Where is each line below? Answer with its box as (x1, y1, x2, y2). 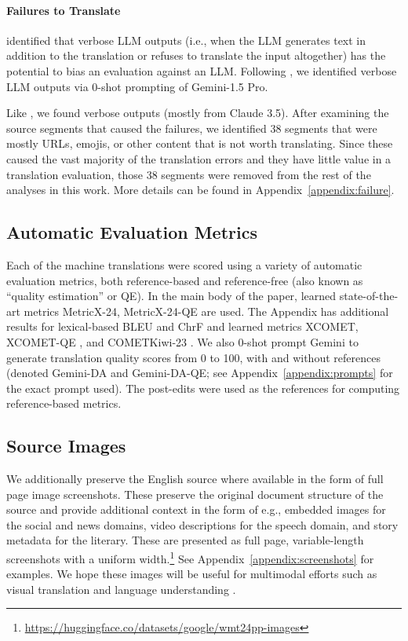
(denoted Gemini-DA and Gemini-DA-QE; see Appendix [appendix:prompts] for (6, 364, 393, 381)
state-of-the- (339, 288, 399, 304)
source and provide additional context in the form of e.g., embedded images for (6, 501, 386, 518)
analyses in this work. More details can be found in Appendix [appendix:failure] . (6, 181, 395, 198)
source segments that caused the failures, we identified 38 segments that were (6, 119, 377, 136)
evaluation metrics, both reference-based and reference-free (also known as (6, 272, 363, 288)
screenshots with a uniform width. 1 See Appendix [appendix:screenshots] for (6, 548, 374, 566)
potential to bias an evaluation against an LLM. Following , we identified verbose (6, 62, 397, 79)
